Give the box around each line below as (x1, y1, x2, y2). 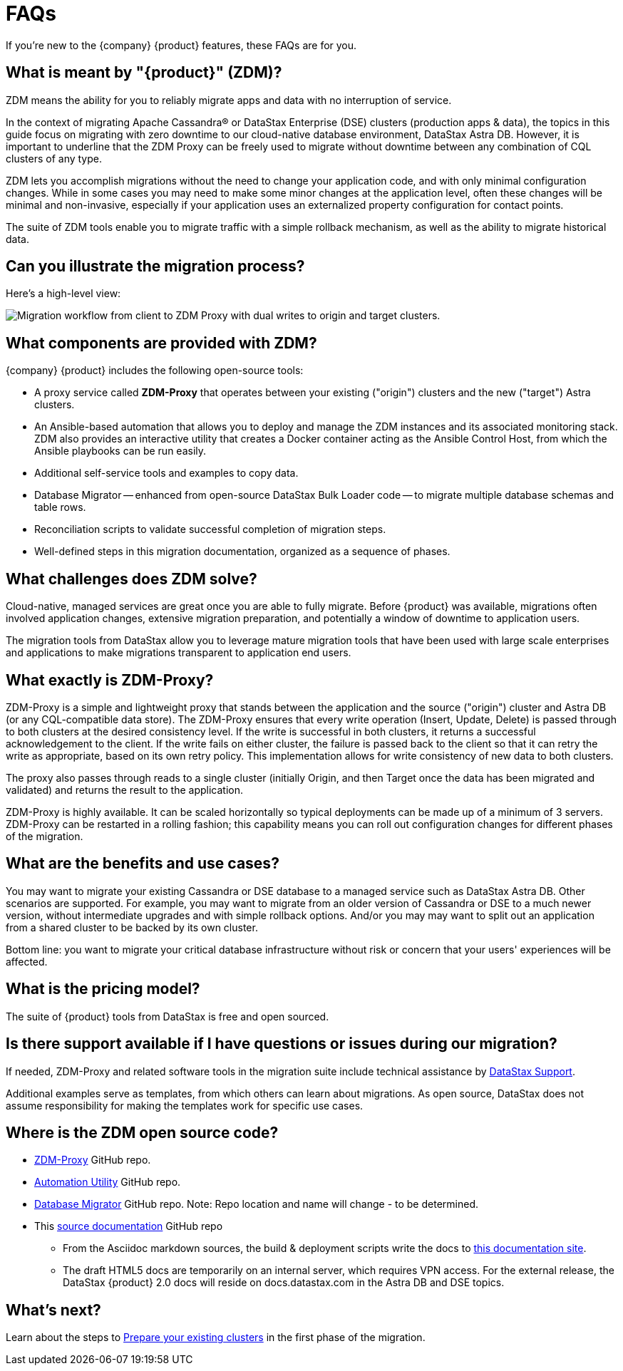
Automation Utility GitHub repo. (34, 1176, 181, 1189)
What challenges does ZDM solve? (6, 569, 257, 588)
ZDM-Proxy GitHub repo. (34, 1154, 151, 1166)
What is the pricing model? (6, 980, 200, 998)
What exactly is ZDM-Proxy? (6, 671, 214, 689)
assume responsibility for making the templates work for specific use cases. (6, 1099, 364, 1112)
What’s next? (6, 1300, 101, 1319)
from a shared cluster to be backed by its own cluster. (6, 921, 258, 933)
